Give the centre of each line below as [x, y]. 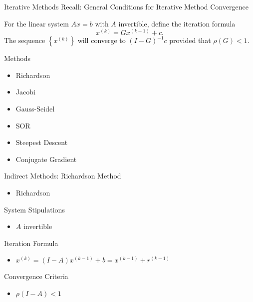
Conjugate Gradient [46, 159]
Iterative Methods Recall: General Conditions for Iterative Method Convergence [126, 6]
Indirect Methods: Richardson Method [63, 176]
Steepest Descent [42, 142]
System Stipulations [34, 209]
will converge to [102, 40]
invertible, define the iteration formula [177, 23]
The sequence [25, 40]
